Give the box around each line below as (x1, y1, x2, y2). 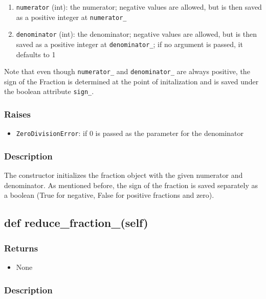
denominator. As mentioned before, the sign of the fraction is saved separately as (4, 179, 258, 190)
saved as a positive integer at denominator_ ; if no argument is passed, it (16, 38, 243, 49)
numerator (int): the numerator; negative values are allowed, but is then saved (16, 2, 262, 12)
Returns (4, 241, 38, 254)
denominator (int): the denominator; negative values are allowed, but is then (16, 29, 257, 39)
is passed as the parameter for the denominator (95, 128, 243, 139)
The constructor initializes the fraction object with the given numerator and (4, 170, 243, 180)
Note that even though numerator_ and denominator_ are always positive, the (4, 66, 250, 77)
